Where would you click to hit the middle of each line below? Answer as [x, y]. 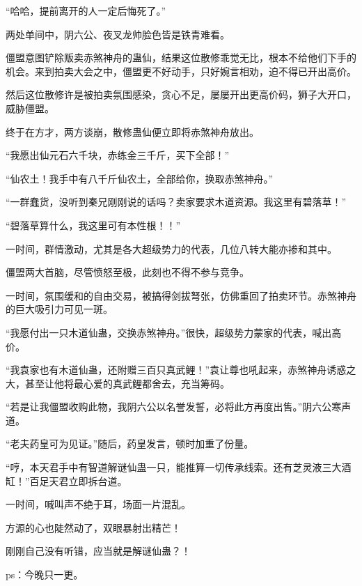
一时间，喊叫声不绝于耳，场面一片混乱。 [98, 504]
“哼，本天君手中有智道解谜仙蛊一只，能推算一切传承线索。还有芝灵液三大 [174, 467]
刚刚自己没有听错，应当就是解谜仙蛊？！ [98, 551]
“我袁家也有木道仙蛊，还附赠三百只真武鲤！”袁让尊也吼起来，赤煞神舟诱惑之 [181, 370]
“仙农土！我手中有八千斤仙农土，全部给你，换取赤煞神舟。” [140, 178]
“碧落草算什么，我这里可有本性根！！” [93, 225]
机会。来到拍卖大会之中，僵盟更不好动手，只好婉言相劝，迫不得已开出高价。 [181, 71]
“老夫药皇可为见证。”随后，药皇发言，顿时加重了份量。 [130, 444]
